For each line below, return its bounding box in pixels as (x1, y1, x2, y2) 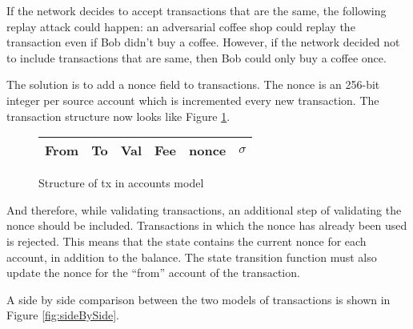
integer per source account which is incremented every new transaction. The (6, 91, 379, 108)
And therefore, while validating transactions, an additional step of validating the (6, 201, 402, 218)
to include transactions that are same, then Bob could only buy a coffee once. (6, 49, 387, 66)
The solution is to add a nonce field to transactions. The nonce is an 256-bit (6, 76, 380, 93)
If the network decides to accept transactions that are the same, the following (6, 2, 387, 18)
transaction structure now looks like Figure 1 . (6, 107, 231, 124)
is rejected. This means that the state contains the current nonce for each (6, 232, 367, 249)
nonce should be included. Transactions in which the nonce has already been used (6, 217, 407, 234)
